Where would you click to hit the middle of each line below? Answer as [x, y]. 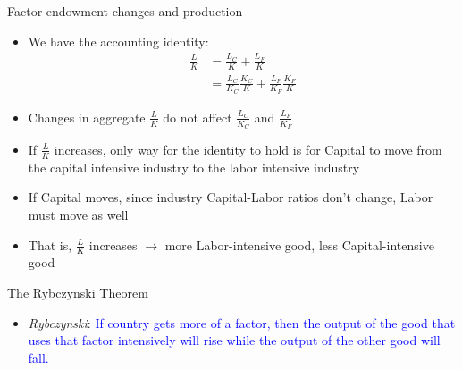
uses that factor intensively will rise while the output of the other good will [234, 340]
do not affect [197, 117]
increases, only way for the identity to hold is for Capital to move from [248, 149]
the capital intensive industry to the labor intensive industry [194, 167]
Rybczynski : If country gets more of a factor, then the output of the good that [242, 322]
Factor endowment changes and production [125, 11]
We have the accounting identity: [118, 41]
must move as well [78, 214]
